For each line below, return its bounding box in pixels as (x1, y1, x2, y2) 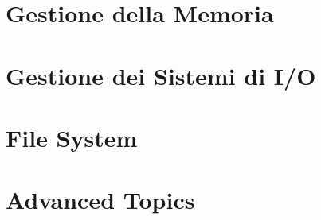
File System (6, 121, 138, 153)
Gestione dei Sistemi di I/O (6, 59, 316, 91)
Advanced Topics (6, 183, 195, 216)
